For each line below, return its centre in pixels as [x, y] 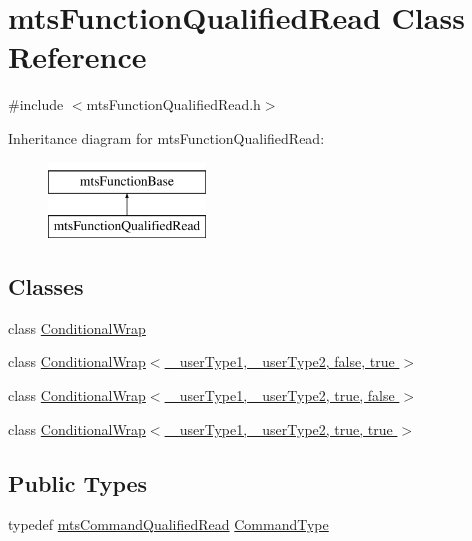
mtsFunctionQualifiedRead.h [173, 104]
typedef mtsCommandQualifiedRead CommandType [168, 524]
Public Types [78, 482]
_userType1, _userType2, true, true [281, 428]
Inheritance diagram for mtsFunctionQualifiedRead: [166, 137]
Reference [77, 56]
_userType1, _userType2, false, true [282, 361]
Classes [46, 286]
